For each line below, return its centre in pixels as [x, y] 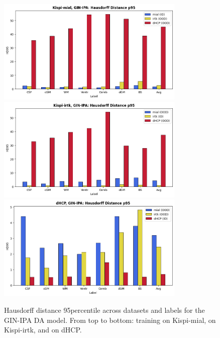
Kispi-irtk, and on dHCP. [43, 330]
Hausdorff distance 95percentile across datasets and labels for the [104, 310]
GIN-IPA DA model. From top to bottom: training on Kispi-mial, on [110, 320]
